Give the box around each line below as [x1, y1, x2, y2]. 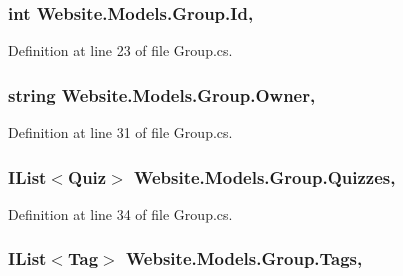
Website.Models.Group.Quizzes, [134, 164, 396, 189]
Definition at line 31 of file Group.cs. [8, 122, 233, 143]
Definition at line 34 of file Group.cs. [8, 203, 233, 224]
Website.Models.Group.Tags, [125, 246, 363, 271]
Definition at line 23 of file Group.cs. [8, 40, 233, 61]
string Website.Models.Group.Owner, [8, 82, 316, 107]
